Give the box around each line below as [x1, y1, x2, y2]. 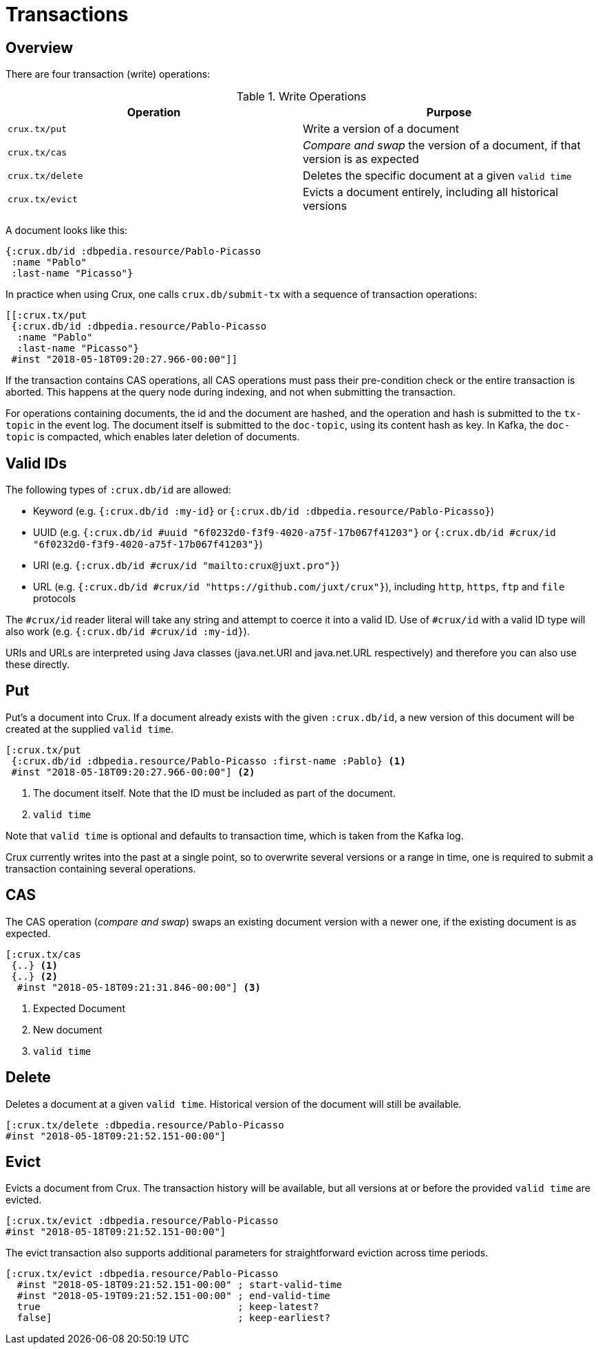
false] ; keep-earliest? [17, 1312, 331, 1324]
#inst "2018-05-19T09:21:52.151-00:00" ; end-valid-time [17, 1290, 331, 1302]
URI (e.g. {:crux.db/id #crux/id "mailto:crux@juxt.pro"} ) [33, 559, 340, 572]
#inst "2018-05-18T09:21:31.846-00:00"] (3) [17, 981, 261, 993]
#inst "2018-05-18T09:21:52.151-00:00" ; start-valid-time [17, 1279, 342, 1291]
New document [33, 1023, 103, 1036]
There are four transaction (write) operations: [6, 68, 211, 81]
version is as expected [303, 152, 419, 167]
